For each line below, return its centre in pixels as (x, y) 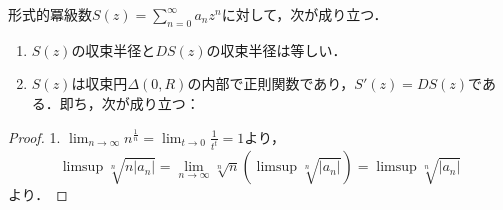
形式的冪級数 (50, 14)
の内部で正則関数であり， (271, 83)
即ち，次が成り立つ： (129, 102)
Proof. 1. (34, 136)
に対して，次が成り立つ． (304, 14)
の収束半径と (113, 49)
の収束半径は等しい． (276, 49)
